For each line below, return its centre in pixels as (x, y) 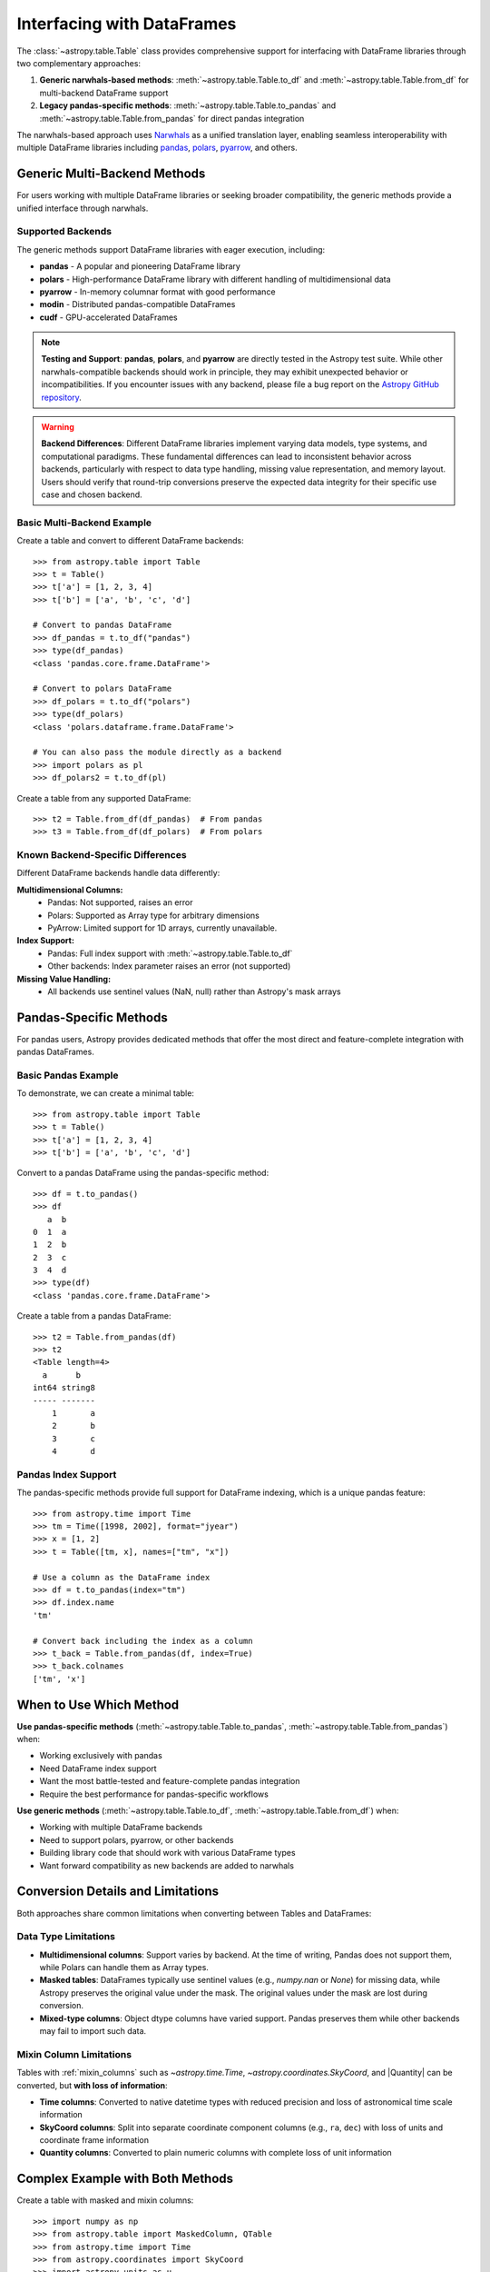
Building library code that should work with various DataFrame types (167, 1853)
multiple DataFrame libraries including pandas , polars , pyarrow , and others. (157, 148)
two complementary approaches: (78, 63)
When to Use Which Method (98, 1704)
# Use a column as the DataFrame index (122, 1577)
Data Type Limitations (66, 1937)
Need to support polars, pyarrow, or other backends (137, 1839)
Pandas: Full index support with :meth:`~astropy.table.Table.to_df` (170, 953)
